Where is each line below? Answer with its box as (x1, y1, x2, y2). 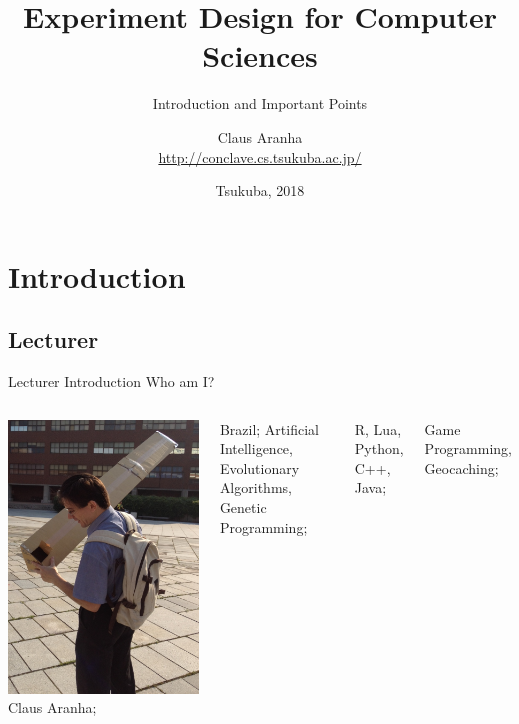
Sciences (202, 35, 318, 76)
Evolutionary (219, 457, 300, 478)
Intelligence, (219, 438, 293, 459)
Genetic (219, 497, 267, 518)
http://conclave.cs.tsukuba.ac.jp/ (158, 146, 362, 167)
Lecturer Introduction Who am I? (8, 371, 215, 392)
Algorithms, (219, 477, 292, 498)
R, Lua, (354, 418, 402, 439)
